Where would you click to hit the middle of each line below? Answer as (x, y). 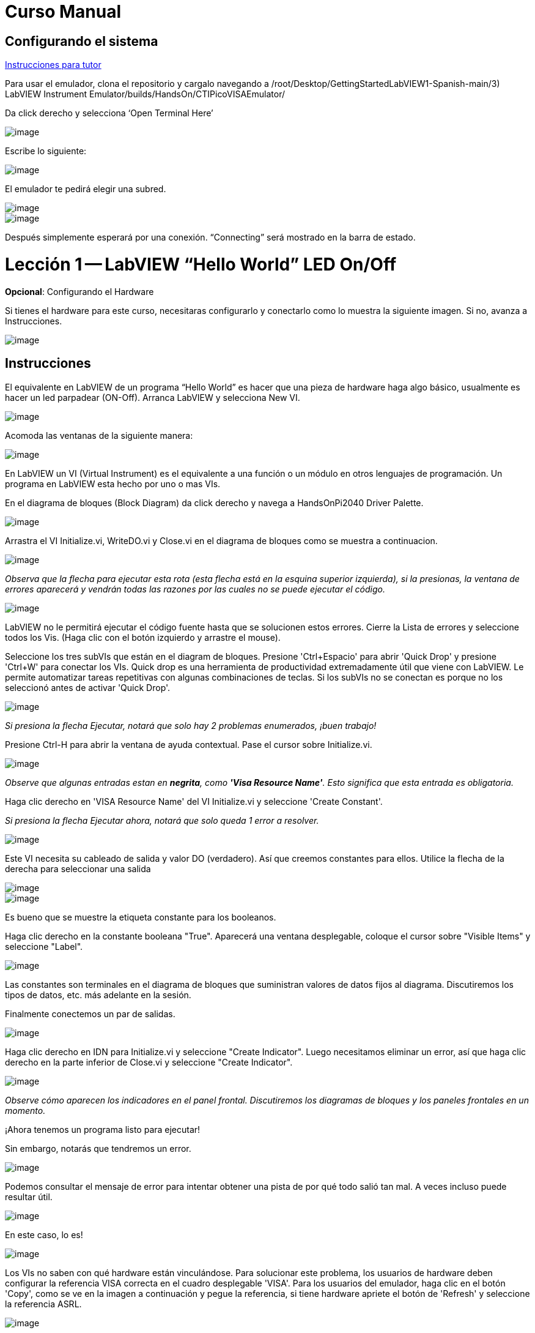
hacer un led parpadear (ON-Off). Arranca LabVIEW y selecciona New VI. (153, 397)
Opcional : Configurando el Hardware (79, 291)
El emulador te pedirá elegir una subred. (86, 189)
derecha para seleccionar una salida (78, 868)
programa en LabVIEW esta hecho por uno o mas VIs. (113, 484)
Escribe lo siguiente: (46, 151)
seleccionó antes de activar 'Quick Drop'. (88, 687)
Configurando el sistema (82, 41)
